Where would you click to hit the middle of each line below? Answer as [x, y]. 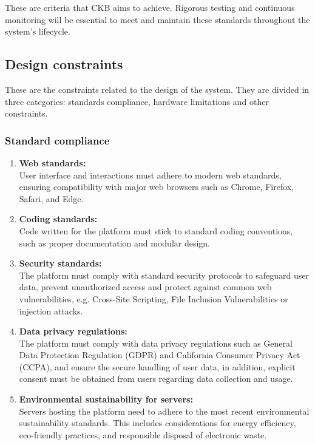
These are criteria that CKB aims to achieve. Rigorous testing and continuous [150, 7]
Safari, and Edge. [51, 198]
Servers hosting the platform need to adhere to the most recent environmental [164, 411]
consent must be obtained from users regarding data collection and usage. [156, 379]
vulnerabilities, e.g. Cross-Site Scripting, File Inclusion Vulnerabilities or [154, 298]
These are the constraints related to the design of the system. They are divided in [157, 89]
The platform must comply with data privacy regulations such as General [156, 343]
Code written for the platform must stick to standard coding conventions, [156, 230]
